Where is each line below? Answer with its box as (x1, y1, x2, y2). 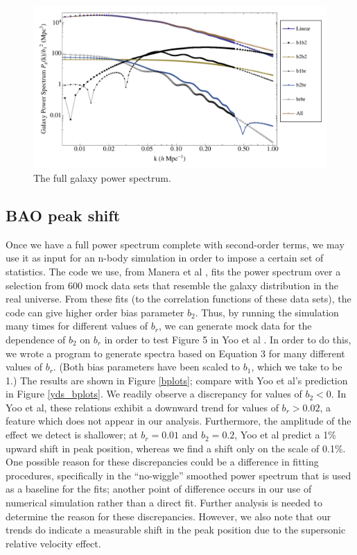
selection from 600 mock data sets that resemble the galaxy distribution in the (6, 277, 338, 292)
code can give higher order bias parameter (6, 305, 184, 319)
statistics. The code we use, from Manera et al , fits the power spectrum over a (6, 264, 341, 278)
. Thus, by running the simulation (195, 305, 339, 319)
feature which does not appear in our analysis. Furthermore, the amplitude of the (6, 413, 351, 428)
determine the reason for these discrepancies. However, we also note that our (6, 509, 331, 523)
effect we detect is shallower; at (6, 427, 138, 442)
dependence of (6, 332, 66, 346)
